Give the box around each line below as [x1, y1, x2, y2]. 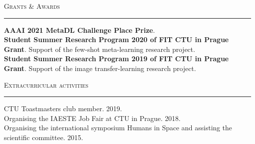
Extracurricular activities [4, 79, 88, 90]
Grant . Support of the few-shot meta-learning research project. [4, 44, 195, 54]
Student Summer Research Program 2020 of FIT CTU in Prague [4, 34, 229, 45]
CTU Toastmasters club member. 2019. [4, 103, 122, 114]
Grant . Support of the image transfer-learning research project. [4, 63, 196, 73]
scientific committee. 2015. [4, 132, 83, 142]
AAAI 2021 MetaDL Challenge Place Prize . [4, 24, 155, 35]
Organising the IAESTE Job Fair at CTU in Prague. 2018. [4, 113, 181, 123]
